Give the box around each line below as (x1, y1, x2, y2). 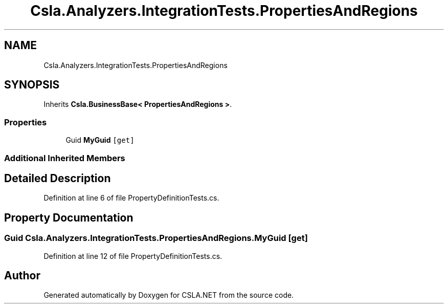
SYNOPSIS (4, 78, 60, 92)
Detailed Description (4, 171, 111, 185)
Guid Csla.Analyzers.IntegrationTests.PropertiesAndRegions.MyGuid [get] (4, 233, 308, 244)
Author (4, 269, 40, 282)
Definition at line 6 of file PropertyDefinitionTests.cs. (43, 193, 219, 203)
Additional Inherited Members (4, 152, 125, 163)
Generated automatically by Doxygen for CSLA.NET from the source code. (43, 291, 294, 300)
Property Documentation (4, 211, 133, 224)
